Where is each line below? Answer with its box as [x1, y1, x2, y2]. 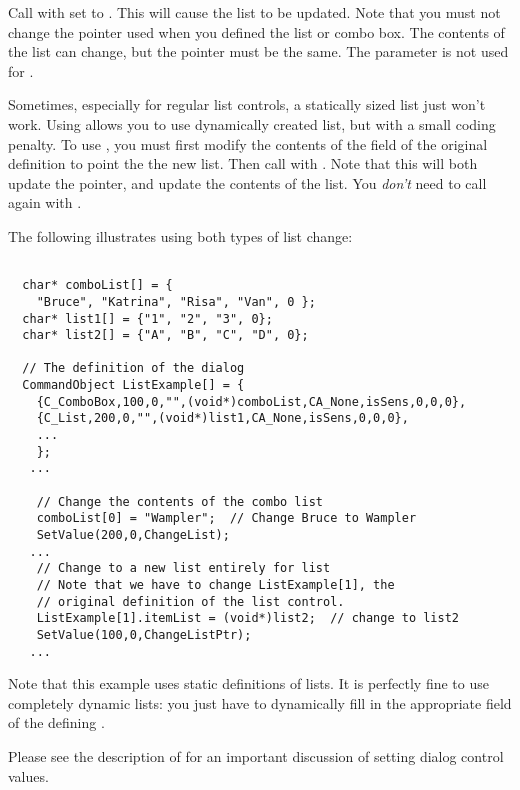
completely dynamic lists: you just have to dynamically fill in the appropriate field [8, 692, 512, 713]
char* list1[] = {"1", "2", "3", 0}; [22, 311, 273, 326]
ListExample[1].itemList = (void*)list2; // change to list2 [36, 611, 460, 626]
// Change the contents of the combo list [36, 494, 323, 509]
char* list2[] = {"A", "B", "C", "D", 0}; [22, 328, 309, 343]
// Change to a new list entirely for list [36, 561, 331, 576]
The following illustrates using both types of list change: [8, 225, 353, 246]
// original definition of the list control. [36, 594, 345, 609]
